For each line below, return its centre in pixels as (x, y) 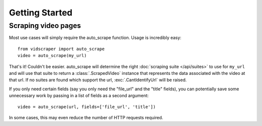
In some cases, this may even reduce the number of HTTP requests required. (86, 117)
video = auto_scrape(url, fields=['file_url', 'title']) (87, 107)
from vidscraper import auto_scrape (61, 49)
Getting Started (41, 13)
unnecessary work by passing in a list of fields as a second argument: (79, 96)
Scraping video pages (45, 26)
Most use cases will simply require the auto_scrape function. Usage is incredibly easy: (95, 38)
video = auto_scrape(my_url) (52, 56)
